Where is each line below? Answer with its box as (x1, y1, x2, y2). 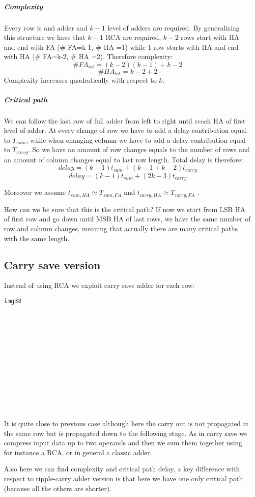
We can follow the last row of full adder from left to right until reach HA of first (4, 115, 246, 125)
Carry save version (4, 257, 101, 272)
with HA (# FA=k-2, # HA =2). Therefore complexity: (4, 51, 173, 62)
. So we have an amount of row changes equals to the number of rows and (28, 144, 250, 155)
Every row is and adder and (4, 22, 87, 32)
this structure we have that (4, 32, 85, 42)
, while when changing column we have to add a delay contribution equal (26, 134, 246, 145)
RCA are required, (105, 32, 161, 42)
